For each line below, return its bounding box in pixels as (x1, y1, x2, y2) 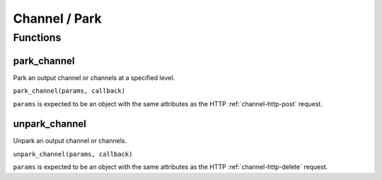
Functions (13, 31, 62, 44)
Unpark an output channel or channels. (13, 137, 127, 145)
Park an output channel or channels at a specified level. (13, 73, 175, 81)
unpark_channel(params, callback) (13, 150, 133, 158)
